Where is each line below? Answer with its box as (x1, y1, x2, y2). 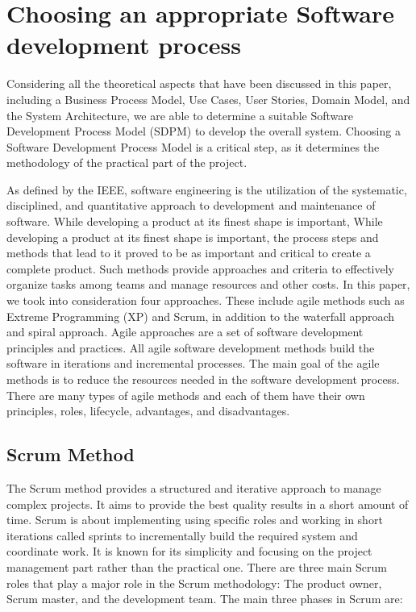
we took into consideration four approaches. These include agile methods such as (6, 292, 405, 309)
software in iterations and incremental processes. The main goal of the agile (6, 355, 380, 372)
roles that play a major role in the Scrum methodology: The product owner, (6, 574, 382, 591)
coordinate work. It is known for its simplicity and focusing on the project (6, 543, 372, 560)
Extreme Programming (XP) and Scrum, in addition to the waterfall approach (6, 307, 395, 324)
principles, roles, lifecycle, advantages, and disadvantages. (6, 402, 290, 419)
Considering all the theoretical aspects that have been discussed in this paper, (6, 75, 392, 92)
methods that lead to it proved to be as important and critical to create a (6, 244, 371, 261)
